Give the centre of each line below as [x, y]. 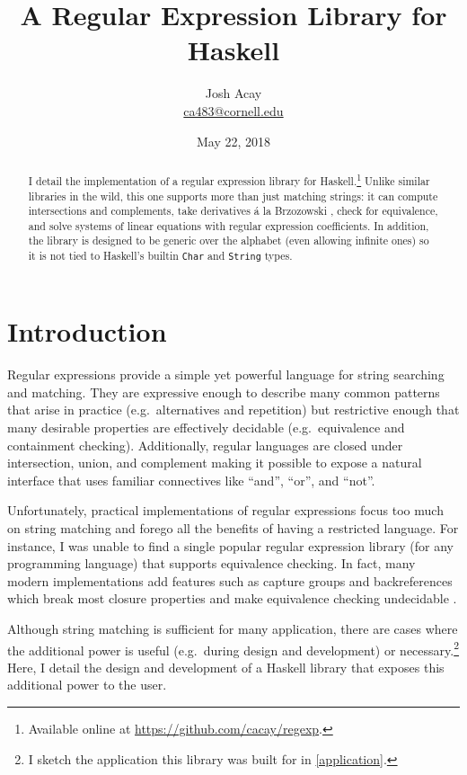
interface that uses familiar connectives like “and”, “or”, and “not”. [191, 480]
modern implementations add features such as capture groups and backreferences [230, 580]
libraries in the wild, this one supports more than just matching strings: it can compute [233, 196]
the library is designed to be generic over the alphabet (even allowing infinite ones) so [229, 241]
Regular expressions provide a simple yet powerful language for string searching [226, 374]
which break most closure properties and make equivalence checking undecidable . [232, 598]
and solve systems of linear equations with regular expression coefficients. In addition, [229, 225]
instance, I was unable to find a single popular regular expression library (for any [230, 545]
